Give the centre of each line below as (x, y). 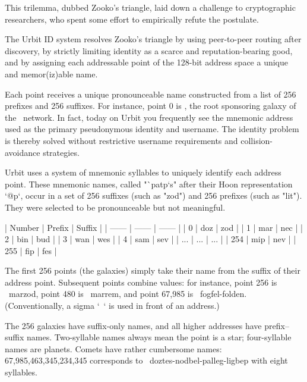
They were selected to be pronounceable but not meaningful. (115, 207)
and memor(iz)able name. (51, 73)
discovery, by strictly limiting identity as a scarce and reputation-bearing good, (149, 50)
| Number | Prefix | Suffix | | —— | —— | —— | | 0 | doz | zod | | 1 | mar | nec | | (154, 227)
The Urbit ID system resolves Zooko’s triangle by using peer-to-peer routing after (153, 39)
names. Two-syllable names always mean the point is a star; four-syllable (159, 337)
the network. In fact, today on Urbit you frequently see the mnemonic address (149, 117)
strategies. (61, 152)
